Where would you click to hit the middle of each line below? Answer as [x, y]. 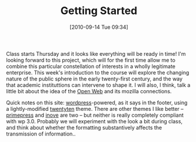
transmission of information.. [41, 134]
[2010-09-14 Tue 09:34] [99, 27]
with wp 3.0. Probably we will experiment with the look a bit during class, [94, 121]
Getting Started [99, 11]
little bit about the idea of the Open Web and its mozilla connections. [89, 91]
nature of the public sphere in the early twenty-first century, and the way [94, 79]
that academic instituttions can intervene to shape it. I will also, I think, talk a [98, 85]
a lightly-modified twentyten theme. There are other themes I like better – [95, 109]
